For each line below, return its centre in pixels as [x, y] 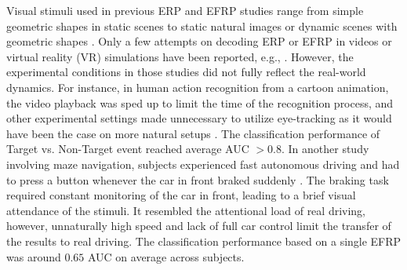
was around [34, 256]
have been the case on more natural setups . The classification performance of [193, 133]
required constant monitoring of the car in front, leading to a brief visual [181, 195]
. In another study [325, 149]
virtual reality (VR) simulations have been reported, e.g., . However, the [180, 56]
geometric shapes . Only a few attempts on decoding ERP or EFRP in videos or [199, 41]
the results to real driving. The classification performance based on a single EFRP [204, 241]
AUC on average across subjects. [166, 256]
